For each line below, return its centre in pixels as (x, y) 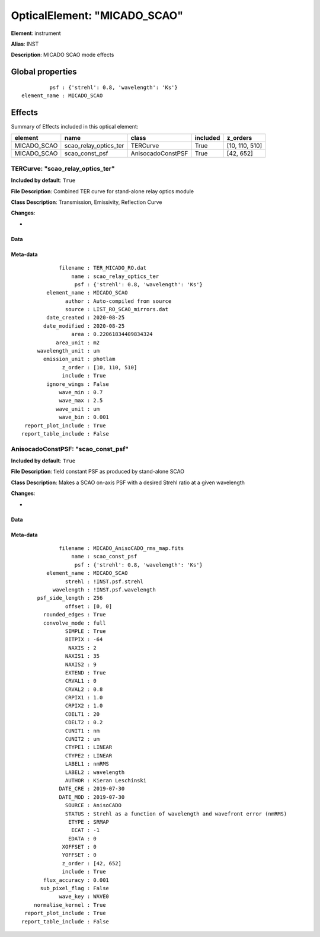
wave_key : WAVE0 (84, 897)
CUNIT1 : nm (83, 731)
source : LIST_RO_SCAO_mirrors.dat (117, 309)
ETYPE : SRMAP (89, 822)
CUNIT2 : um (83, 739)
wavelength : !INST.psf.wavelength (104, 589)
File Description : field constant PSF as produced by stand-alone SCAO (98, 472)
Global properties (44, 72)
